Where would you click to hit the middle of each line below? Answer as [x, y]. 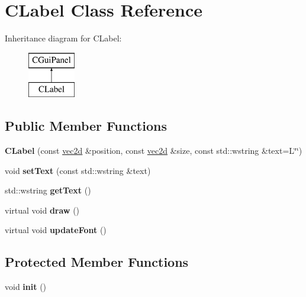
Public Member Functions [86, 126]
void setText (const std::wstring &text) [78, 170]
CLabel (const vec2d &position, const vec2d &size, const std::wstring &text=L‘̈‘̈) [154, 151]
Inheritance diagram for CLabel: [63, 38]
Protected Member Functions [97, 262]
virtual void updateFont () [56, 230]
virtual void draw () [42, 210]
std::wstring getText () [48, 190]
